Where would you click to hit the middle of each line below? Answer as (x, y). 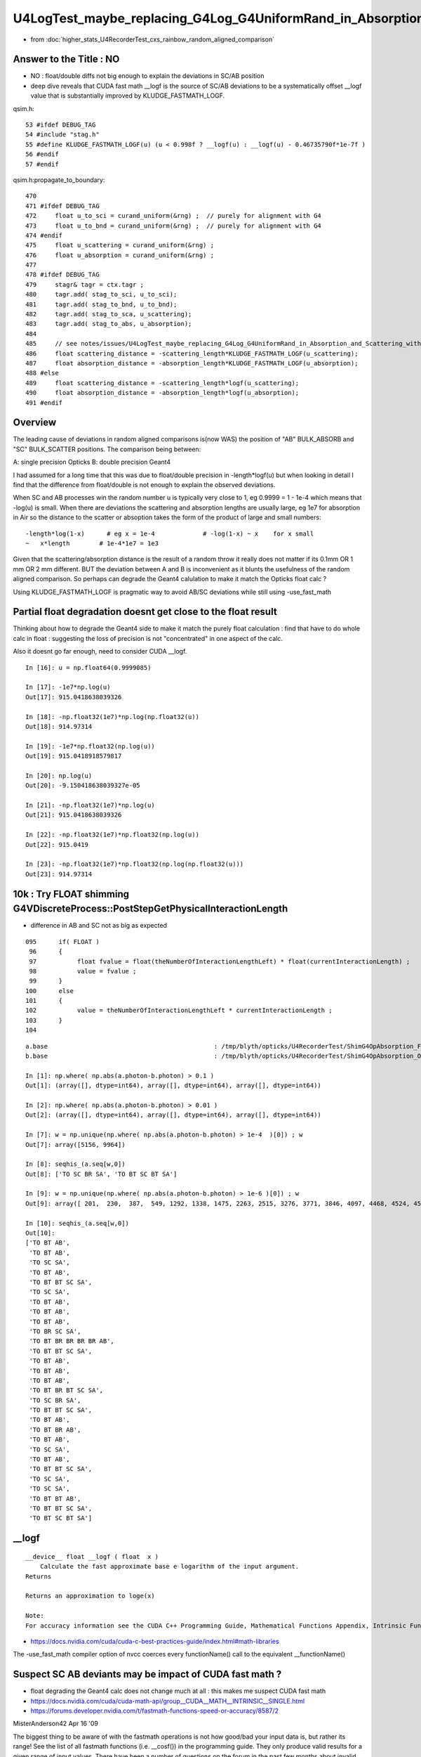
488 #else (42, 373)
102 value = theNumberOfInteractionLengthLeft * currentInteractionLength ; (179, 1011)
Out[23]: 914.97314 (59, 874)
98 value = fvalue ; (83, 971)
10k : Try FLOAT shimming (71, 894)
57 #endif (42, 164)
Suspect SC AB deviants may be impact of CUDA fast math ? (147, 1674)
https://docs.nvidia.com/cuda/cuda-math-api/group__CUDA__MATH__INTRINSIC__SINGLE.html (168, 1701)
